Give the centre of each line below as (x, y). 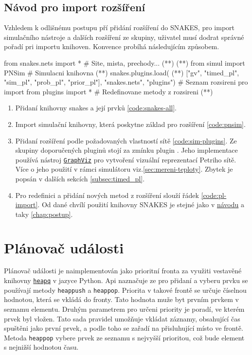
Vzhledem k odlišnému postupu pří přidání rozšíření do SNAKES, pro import (119, 27)
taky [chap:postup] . (44, 214)
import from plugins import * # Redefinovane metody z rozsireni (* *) (108, 91)
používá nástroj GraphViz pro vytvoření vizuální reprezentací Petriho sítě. (126, 159)
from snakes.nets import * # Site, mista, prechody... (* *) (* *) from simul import (125, 62)
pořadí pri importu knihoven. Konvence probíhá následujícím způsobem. (112, 46)
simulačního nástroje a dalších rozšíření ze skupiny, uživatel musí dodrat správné (124, 37)
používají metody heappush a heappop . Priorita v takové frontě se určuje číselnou (125, 290)
